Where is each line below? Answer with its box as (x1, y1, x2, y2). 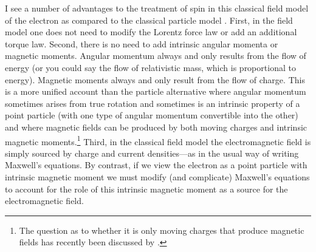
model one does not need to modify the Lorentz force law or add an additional (5, 26, 297, 38)
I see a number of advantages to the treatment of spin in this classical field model (5, 2, 309, 14)
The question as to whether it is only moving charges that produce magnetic (19, 223, 304, 236)
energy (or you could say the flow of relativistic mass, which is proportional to (5, 61, 296, 73)
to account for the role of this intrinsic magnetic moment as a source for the (5, 182, 288, 195)
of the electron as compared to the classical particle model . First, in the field (5, 13, 293, 26)
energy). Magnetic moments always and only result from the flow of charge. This (5, 73, 305, 86)
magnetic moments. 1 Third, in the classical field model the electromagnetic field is (5, 133, 311, 148)
